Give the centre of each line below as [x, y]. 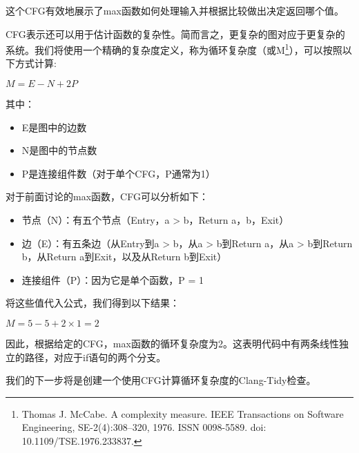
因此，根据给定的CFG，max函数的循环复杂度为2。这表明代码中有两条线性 [172, 343]
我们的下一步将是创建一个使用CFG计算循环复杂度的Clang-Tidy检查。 [161, 380]
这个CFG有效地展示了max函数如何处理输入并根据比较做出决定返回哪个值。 [175, 10]
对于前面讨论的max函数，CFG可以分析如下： [107, 196]
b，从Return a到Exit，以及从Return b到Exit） [124, 257]
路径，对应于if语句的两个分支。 [95, 357]
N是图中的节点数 [59, 150]
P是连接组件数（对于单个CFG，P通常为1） [118, 173]
